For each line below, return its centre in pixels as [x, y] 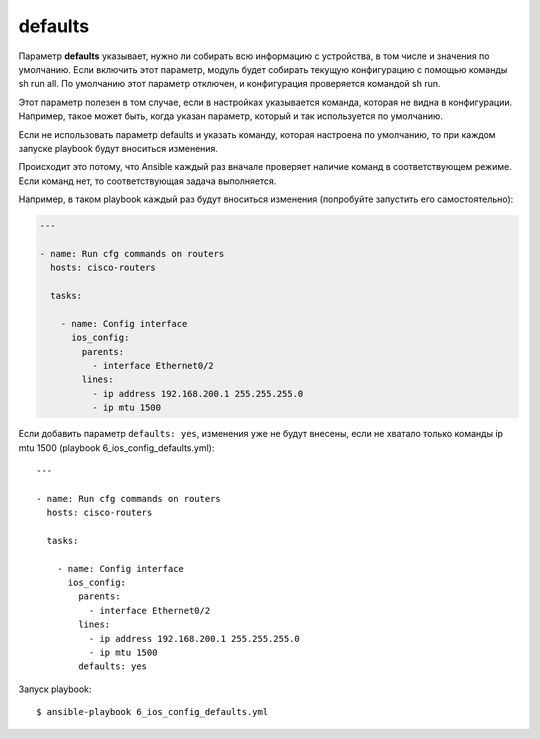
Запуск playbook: [55, 689]
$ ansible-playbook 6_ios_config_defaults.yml [152, 712]
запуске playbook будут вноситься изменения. [118, 148]
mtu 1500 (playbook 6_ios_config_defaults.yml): [116, 447]
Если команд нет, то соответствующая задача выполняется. [147, 181]
